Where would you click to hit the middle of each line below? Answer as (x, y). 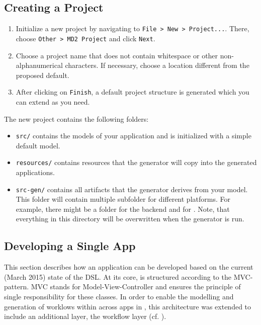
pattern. (17, 287)
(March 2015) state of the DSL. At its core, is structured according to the (118, 276)
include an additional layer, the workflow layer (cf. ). (85, 316)
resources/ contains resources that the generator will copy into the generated (136, 162)
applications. (35, 172)
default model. (38, 145)
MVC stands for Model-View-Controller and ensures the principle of (136, 287)
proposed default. (42, 75)
